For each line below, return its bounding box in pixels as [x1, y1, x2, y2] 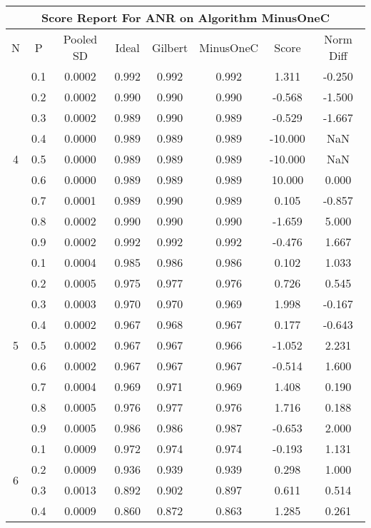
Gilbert [151, 39, 188, 56]
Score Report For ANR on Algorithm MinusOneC [41, 9, 330, 26]
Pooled [63, 31, 98, 47]
